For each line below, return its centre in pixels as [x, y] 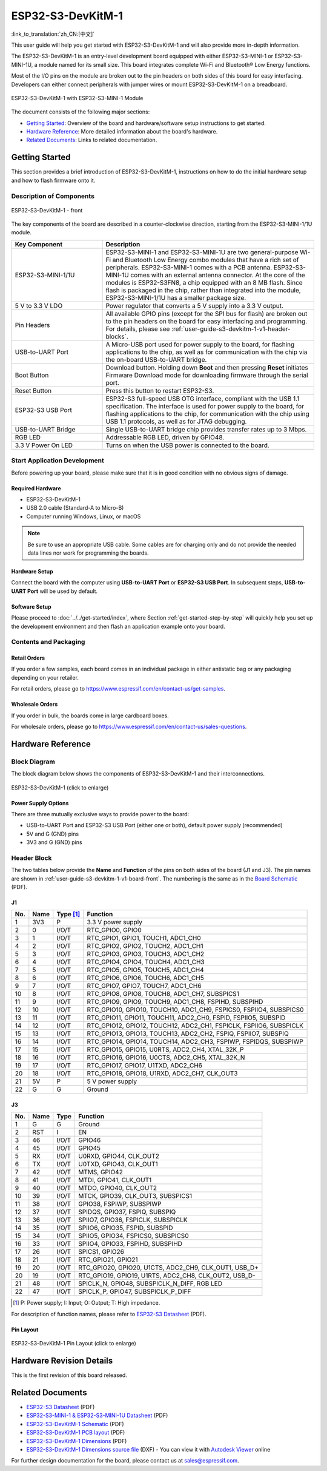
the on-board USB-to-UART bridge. [156, 359]
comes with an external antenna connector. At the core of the [218, 275]
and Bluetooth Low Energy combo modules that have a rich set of [206, 260]
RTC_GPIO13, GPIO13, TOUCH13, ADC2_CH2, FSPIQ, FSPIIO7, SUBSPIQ [188, 1033]
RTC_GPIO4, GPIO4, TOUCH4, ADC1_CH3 [146, 962]
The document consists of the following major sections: [81, 112]
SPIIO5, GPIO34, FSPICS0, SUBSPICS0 [134, 1236]
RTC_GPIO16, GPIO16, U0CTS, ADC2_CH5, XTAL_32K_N [166, 1058]
